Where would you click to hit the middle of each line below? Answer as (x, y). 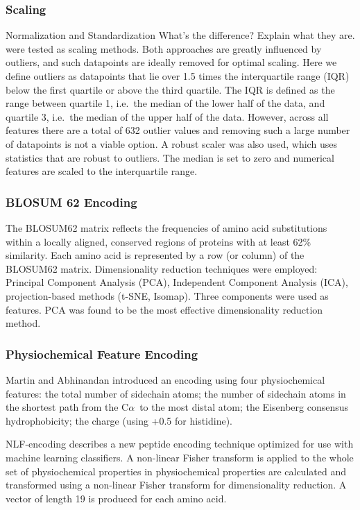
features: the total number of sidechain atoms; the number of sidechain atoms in (176, 393)
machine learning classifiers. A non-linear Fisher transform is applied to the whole (180, 457)
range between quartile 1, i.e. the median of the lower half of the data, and (165, 103)
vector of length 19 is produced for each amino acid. (116, 498)
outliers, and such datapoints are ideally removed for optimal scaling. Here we (171, 62)
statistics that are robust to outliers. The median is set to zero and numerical (170, 157)
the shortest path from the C (67, 407)
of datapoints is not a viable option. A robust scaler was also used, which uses (171, 143)
